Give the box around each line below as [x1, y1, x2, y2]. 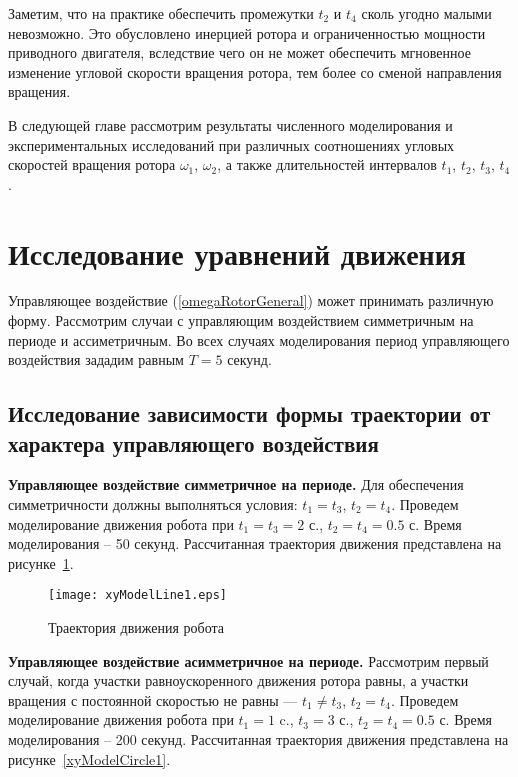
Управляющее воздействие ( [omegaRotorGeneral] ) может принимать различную [8, 290, 494, 311]
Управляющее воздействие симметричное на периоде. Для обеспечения [8, 474, 464, 495]
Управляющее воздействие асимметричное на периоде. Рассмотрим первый [8, 650, 489, 671]
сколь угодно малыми [361, 3, 492, 23]
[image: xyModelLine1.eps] [48, 588, 227, 603]
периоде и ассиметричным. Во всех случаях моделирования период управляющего [8, 329, 510, 350]
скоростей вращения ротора [8, 154, 176, 175]
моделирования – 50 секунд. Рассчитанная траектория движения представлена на [8, 533, 502, 554]
